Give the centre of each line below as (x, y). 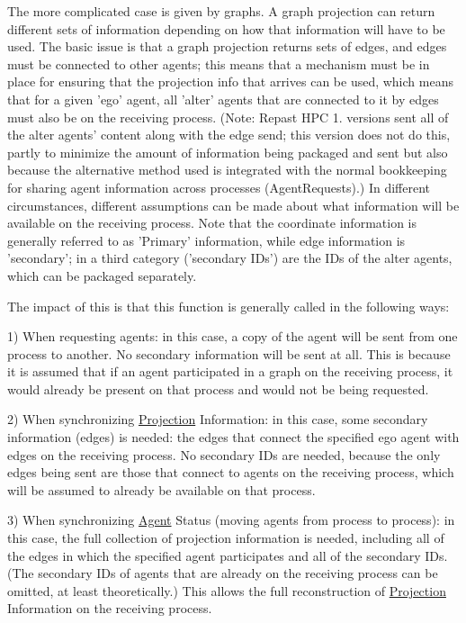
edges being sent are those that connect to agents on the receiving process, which (231, 472)
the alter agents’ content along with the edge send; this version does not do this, (229, 135)
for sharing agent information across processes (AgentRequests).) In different (219, 187)
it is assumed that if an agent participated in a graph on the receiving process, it (230, 371)
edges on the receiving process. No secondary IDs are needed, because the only (224, 454)
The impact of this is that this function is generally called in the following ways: (229, 306)
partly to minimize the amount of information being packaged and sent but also (228, 152)
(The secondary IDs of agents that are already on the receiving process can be (223, 573)
